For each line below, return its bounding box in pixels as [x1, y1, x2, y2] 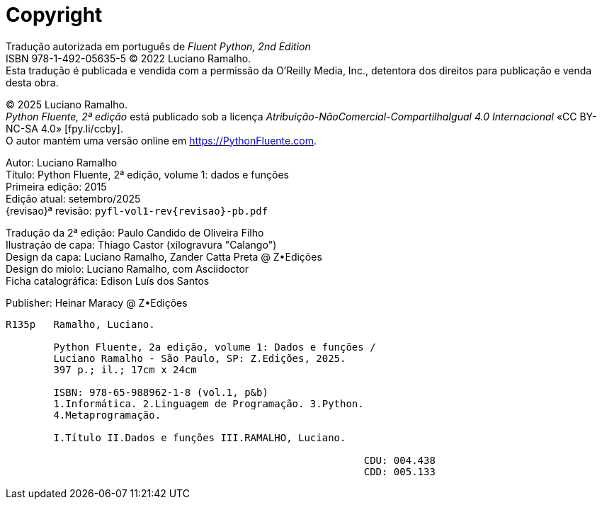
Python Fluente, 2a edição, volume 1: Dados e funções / [53, 341, 376, 353]
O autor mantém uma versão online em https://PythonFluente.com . [6, 134, 317, 147]
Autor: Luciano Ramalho [6, 156, 118, 169]
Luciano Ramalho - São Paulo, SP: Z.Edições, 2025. [53, 352, 346, 364]
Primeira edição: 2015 [6, 180, 107, 193]
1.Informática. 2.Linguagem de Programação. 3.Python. [53, 397, 364, 409]
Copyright [6, 3, 103, 27]
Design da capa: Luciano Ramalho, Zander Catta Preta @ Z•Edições [6, 250, 322, 263]
